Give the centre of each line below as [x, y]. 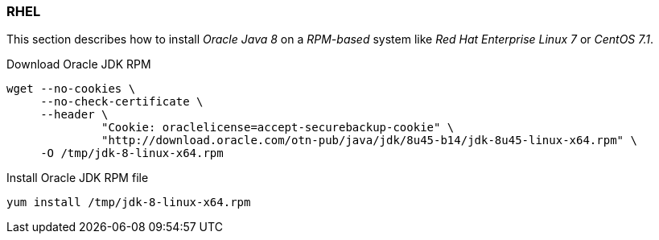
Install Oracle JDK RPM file [78, 178]
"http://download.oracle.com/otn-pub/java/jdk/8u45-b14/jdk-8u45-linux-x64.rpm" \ [369, 141]
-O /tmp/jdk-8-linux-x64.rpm [132, 153]
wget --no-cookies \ [71, 89]
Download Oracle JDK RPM [79, 64]
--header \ [74, 115]
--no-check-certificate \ [122, 102]
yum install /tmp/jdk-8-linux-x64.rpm [129, 203]
